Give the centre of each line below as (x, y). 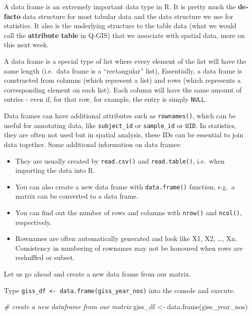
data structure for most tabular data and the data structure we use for (128, 16)
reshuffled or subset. (45, 257)
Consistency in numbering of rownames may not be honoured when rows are (129, 248)
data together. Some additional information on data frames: (93, 144)
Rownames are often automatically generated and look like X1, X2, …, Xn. (126, 238)
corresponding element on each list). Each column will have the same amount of (123, 89)
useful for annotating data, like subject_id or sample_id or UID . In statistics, (120, 125)
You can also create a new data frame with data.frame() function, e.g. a (125, 186)
